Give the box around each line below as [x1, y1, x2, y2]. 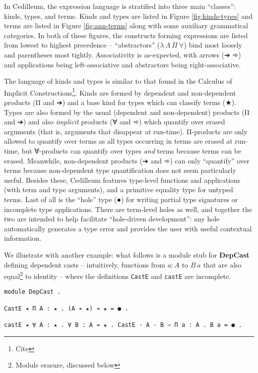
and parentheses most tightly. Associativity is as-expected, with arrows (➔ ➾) [4, 49, 241, 59]
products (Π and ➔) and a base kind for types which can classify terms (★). [4, 97, 237, 107]
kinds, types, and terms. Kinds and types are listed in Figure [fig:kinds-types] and [4, 10, 253, 21]
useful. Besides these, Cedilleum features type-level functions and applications [4, 174, 241, 185]
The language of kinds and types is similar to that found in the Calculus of [4, 76, 232, 86]
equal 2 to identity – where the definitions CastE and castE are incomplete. [4, 269, 231, 281]
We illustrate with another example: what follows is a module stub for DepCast [4, 249, 250, 260]
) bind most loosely [184, 40, 242, 50]
